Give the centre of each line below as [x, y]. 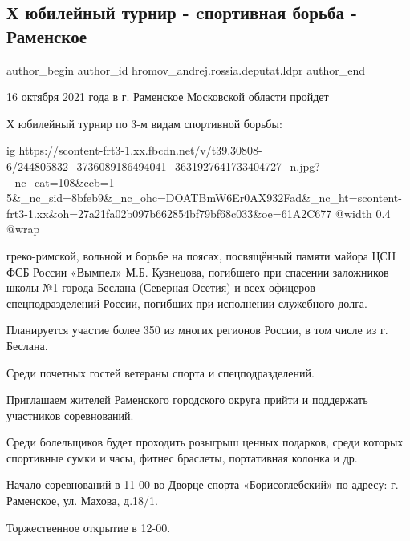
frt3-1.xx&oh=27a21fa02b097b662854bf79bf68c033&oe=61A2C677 [169, 213]
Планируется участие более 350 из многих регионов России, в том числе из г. [197, 330]
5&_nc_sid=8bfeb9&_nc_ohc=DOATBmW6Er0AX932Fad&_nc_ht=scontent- [204, 198]
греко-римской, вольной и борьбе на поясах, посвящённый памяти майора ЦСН [201, 255]
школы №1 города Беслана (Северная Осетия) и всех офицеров [161, 287]
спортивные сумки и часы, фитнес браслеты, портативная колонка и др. [182, 457]
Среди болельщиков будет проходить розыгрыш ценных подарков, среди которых [205, 442]
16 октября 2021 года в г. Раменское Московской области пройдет [168, 97]
